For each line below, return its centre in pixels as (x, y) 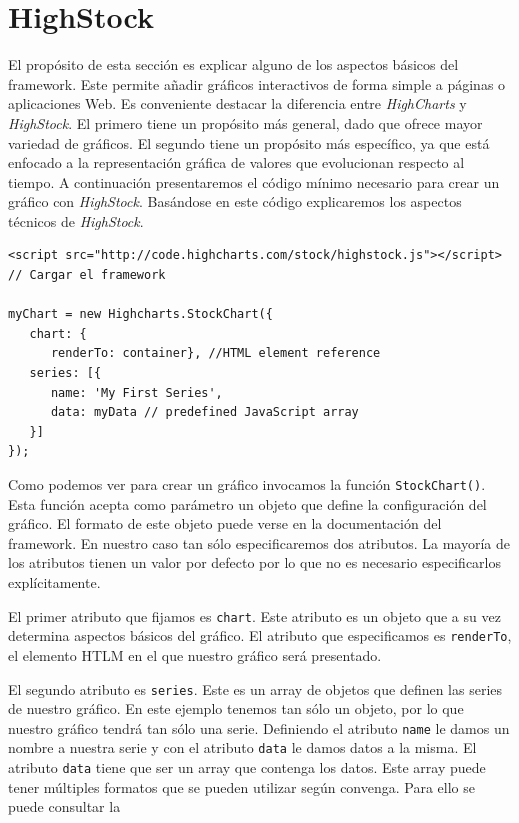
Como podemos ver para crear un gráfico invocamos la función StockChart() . (247, 484)
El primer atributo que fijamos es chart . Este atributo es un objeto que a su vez (254, 615)
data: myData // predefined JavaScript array (204, 412)
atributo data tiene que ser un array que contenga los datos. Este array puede (247, 767)
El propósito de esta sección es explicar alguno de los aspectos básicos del (233, 64)
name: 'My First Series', (136, 392)
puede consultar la (64, 806)
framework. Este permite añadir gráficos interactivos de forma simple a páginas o (257, 83)
